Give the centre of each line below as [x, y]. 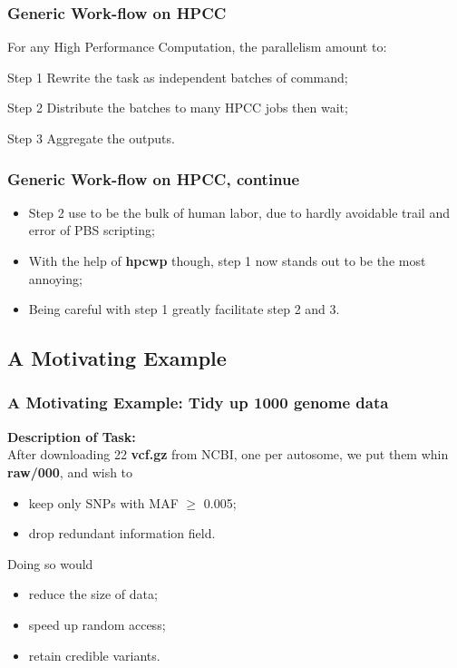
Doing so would [50, 563]
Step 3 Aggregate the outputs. [91, 138]
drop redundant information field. [122, 533]
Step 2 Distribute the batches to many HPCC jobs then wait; [178, 108]
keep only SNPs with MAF [103, 502]
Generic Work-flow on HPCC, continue [154, 178]
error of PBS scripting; [92, 230]
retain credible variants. [94, 655]
